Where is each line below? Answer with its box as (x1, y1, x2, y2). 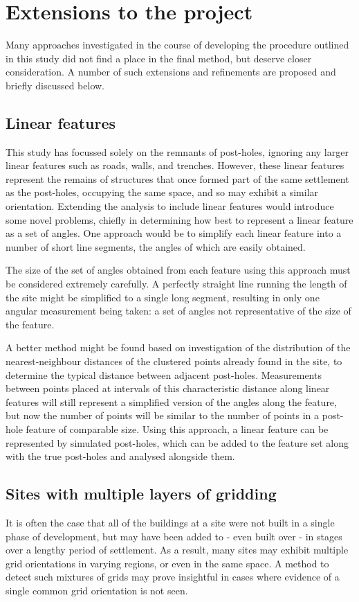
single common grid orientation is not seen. (6, 583, 188, 597)
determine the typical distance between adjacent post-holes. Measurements (6, 367, 322, 382)
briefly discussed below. (6, 78, 104, 92)
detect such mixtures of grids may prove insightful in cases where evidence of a (6, 569, 340, 584)
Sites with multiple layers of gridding (6, 483, 277, 504)
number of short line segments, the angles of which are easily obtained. (6, 239, 306, 254)
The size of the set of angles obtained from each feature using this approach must (6, 263, 351, 277)
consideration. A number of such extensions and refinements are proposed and (6, 64, 336, 79)
